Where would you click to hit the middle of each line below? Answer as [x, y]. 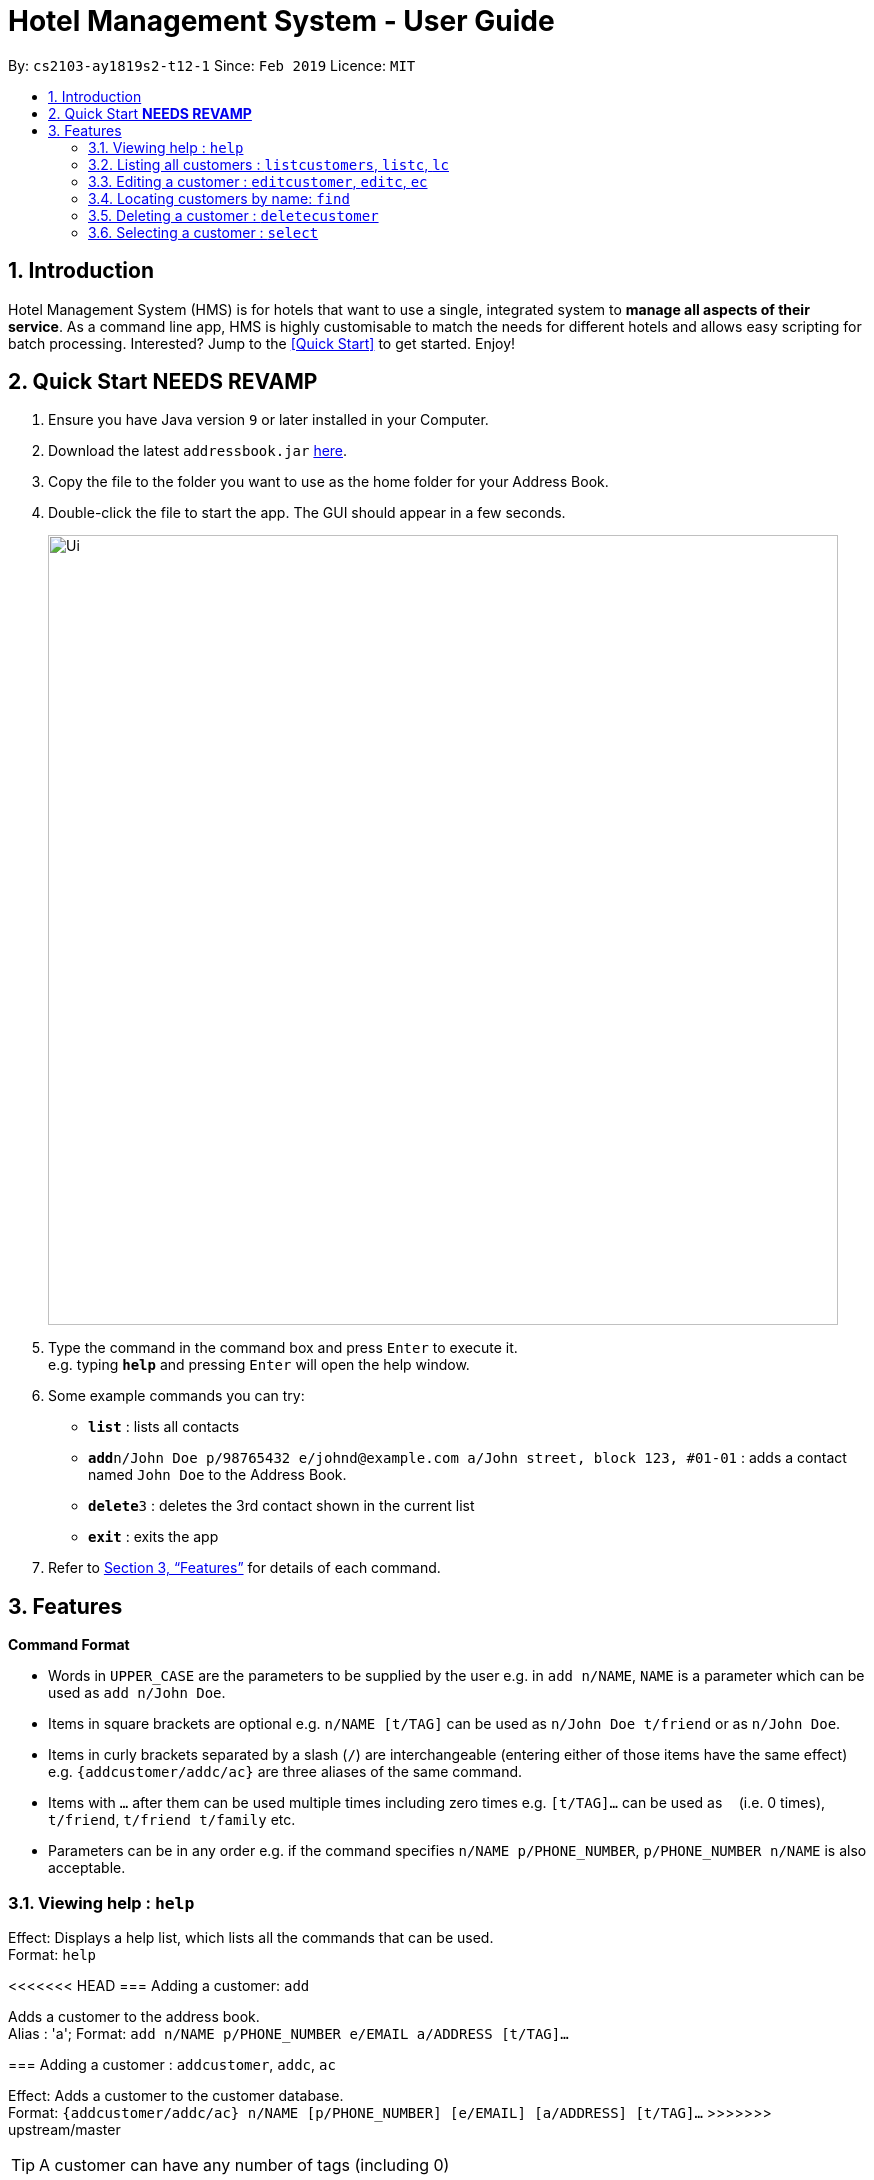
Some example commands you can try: [176, 1396]
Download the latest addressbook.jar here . [198, 451]
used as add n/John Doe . [137, 1693]
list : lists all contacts [164, 1427]
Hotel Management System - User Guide [281, 21]
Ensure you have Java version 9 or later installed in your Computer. [268, 420]
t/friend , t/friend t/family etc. [172, 1820]
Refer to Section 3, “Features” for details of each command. [244, 1568]
